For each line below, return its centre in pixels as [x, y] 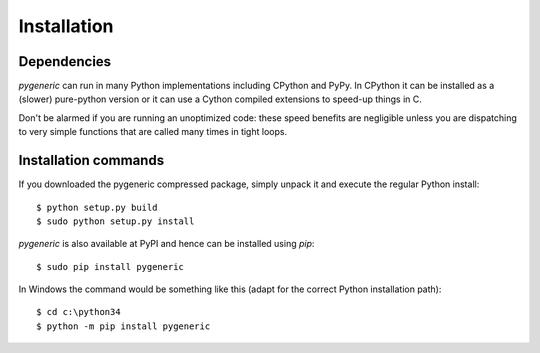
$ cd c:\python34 [78, 312]
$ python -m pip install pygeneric [123, 326]
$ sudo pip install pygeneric [110, 266]
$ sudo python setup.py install [115, 221]
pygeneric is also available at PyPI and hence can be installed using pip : [166, 244]
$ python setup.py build [97, 207]
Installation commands [91, 160]
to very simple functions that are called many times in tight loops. [153, 132]
